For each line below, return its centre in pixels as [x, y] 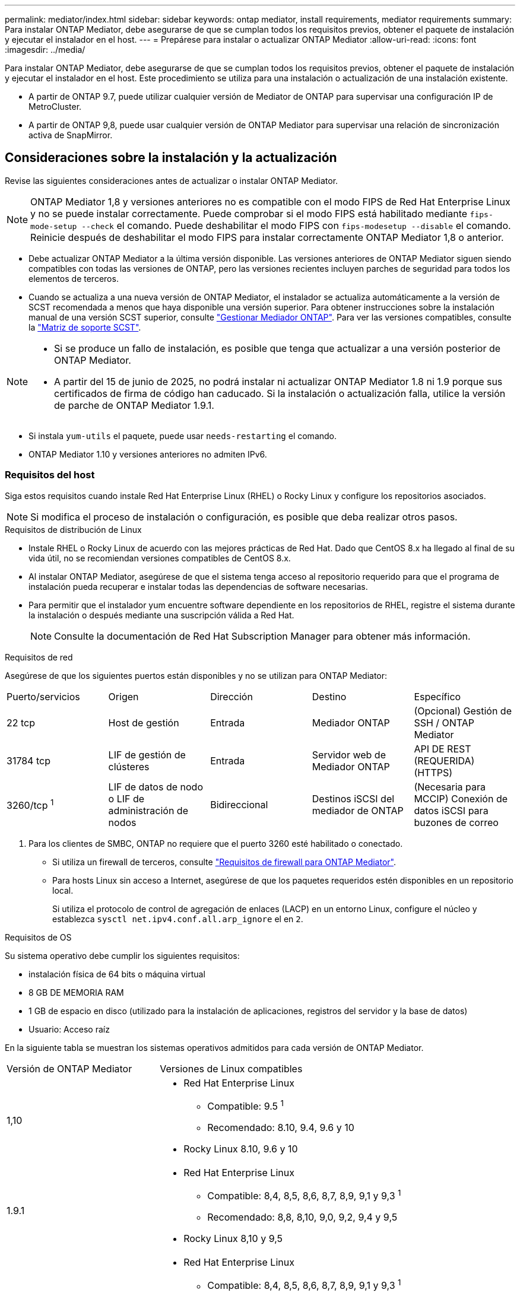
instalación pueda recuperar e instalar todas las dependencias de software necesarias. [198, 586]
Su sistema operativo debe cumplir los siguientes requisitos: [122, 955]
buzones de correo [456, 822]
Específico [437, 696]
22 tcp [21, 722]
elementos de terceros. [74, 278]
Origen [123, 696]
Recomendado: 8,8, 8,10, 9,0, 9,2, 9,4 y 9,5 [302, 1217]
